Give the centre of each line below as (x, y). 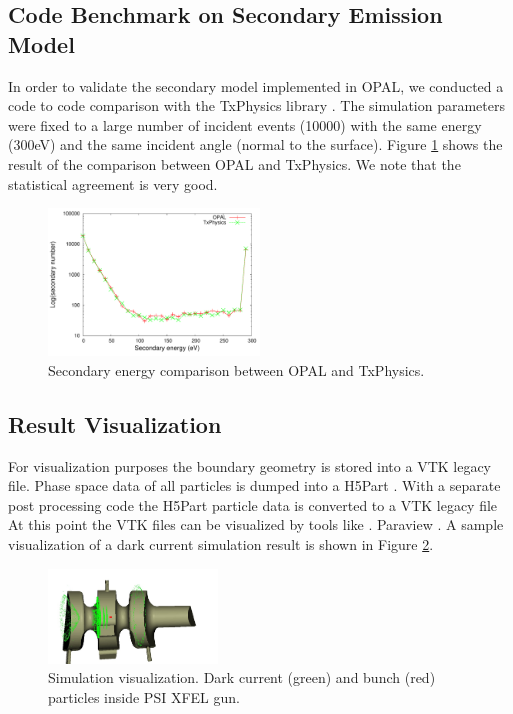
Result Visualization (115, 423)
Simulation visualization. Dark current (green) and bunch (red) (242, 677)
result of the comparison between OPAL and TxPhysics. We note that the (234, 163)
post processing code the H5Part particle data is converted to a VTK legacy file (253, 504)
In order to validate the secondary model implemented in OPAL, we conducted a (256, 85)
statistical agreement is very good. (113, 183)
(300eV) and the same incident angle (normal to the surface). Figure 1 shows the (255, 144)
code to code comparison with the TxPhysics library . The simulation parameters (256, 105)
